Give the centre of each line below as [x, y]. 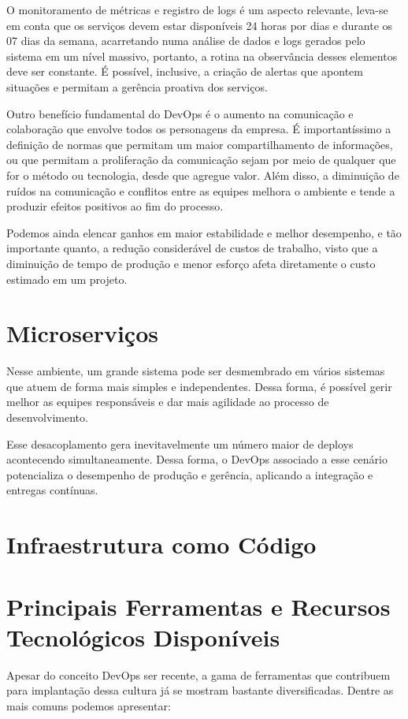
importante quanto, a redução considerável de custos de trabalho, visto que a [192, 248]
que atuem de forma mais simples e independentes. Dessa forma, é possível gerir [199, 386]
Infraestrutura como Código [161, 544]
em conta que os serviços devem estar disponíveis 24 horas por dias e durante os [200, 25]
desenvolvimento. [47, 417]
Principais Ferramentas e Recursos [198, 606]
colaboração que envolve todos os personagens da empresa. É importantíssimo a [199, 129]
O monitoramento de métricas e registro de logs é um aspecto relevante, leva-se [197, 9]
